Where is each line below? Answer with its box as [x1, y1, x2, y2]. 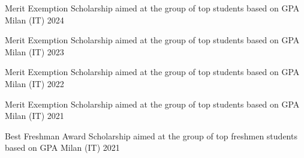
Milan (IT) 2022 [5, 77, 64, 90]
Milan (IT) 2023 [5, 45, 64, 58]
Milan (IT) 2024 [5, 13, 64, 26]
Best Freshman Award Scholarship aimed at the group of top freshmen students [5, 129, 297, 142]
